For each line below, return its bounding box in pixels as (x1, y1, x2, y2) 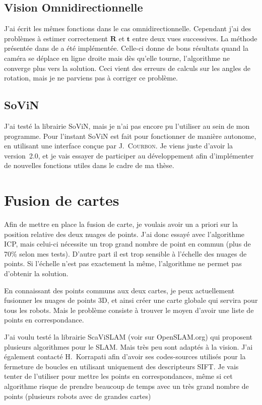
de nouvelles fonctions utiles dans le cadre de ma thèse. (4, 160, 174, 171)
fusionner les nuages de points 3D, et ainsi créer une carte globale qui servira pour (4, 295, 258, 305)
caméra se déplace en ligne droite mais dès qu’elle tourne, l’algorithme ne (4, 52, 230, 63)
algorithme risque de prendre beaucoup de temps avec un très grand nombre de (4, 380, 249, 391)
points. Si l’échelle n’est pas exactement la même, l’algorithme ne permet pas (4, 258, 242, 269)
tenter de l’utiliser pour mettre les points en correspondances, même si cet (4, 371, 233, 381)
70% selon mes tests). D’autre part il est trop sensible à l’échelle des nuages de (4, 248, 247, 259)
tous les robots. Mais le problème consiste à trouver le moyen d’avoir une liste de (4, 304, 254, 315)
